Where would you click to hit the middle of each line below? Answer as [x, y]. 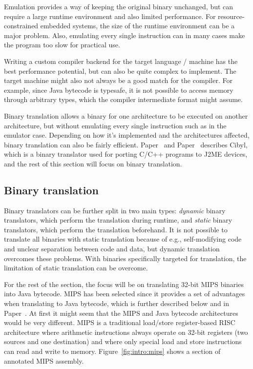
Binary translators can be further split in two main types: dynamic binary [115, 210]
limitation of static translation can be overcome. [76, 268]
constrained [21, 26]
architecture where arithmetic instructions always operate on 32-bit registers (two [126, 332]
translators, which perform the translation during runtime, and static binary [118, 220]
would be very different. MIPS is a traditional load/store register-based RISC [120, 322]
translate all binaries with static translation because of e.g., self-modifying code [123, 239]
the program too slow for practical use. [62, 45]
